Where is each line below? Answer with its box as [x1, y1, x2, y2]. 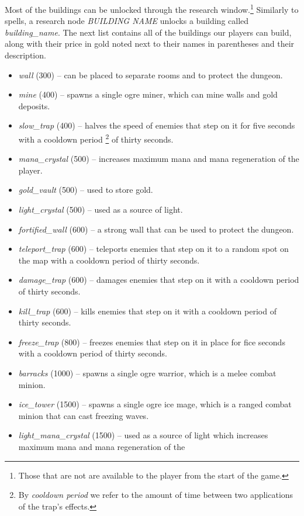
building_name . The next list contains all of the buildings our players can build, [5, 26, 292, 38]
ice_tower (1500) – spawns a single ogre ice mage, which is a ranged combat [18, 398, 292, 410]
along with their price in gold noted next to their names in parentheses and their [5, 37, 295, 50]
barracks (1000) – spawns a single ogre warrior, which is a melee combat [18, 366, 277, 379]
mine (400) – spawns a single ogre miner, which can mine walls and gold [18, 88, 278, 101]
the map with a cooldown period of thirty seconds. [18, 254, 200, 266]
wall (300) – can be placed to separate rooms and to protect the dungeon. [18, 68, 283, 81]
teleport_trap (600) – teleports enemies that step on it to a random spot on [18, 243, 289, 255]
